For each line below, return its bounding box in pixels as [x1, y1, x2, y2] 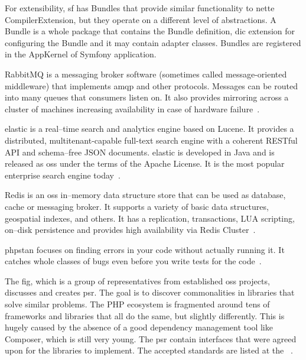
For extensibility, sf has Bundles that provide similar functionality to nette [5, 2, 275, 14]
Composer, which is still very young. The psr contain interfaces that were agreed [5, 332, 297, 345]
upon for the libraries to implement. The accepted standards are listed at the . [5, 344, 293, 356]
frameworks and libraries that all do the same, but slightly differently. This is [5, 309, 285, 322]
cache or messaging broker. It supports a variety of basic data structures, [5, 200, 269, 212]
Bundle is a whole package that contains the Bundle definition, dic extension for [5, 25, 295, 37]
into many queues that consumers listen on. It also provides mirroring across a [5, 91, 289, 103]
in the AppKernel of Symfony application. [5, 48, 157, 60]
